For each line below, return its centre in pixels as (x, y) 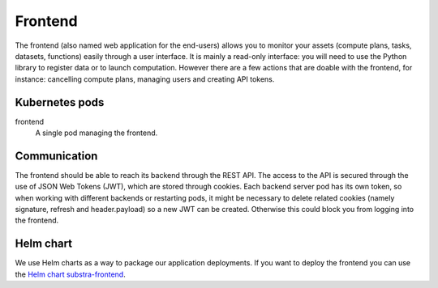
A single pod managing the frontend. (97, 133)
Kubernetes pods (60, 102)
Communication (56, 156)
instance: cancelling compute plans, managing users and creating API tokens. (145, 79)
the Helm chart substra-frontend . (70, 274)
